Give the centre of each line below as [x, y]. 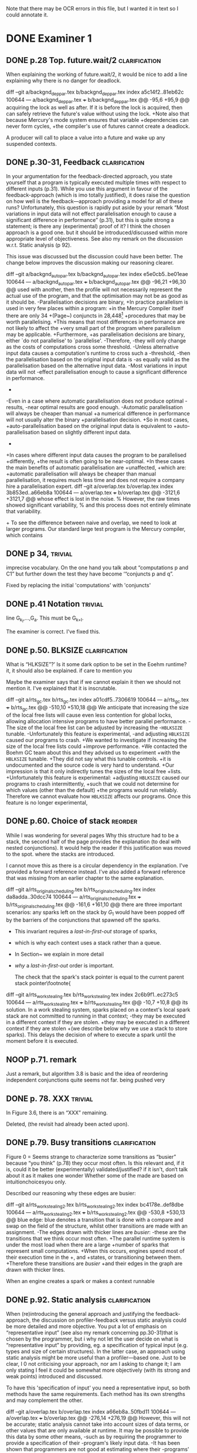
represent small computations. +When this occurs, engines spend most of [95, 1251]
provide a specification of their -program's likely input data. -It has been [93, 1443]
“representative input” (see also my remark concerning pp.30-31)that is [92, 1333]
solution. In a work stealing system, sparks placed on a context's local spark [98, 1010]
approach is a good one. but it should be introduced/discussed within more [97, 232]
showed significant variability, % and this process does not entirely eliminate [98, 505]
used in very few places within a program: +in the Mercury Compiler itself [95, 308]
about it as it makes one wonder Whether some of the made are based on [95, 1175]
